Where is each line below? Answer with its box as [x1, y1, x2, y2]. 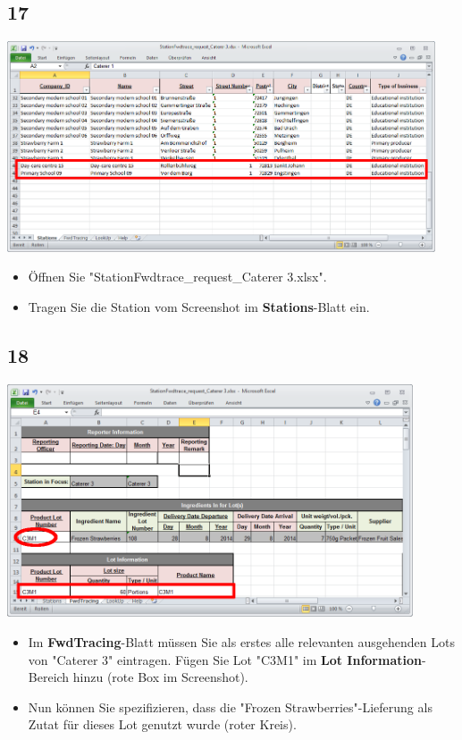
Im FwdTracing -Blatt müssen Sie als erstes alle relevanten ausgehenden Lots [28, 633, 455, 651]
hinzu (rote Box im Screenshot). [72, 668, 248, 686]
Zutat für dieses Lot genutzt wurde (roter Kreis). [28, 715, 297, 734]
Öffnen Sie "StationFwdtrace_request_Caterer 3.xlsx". [28, 267, 327, 286]
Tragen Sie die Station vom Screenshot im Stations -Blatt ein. [28, 297, 370, 315]
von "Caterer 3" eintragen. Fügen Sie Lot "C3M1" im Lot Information [28, 650, 422, 669]
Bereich [28, 668, 70, 686]
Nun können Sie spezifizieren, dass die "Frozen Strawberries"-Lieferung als [28, 697, 433, 716]
